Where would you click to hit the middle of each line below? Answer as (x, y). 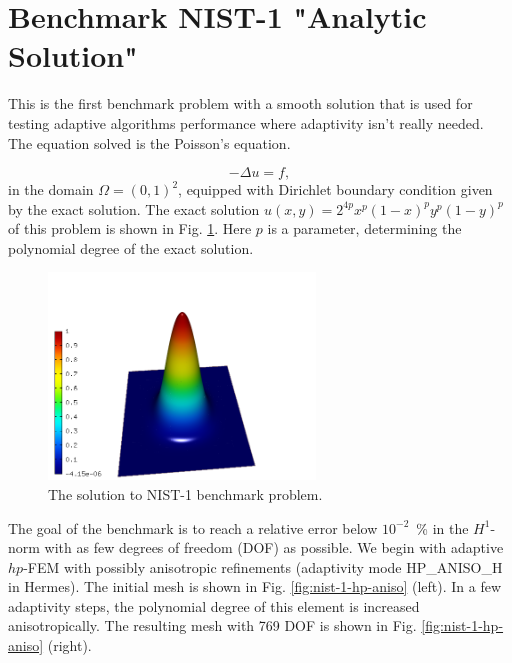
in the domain (51, 189)
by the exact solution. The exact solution (134, 208)
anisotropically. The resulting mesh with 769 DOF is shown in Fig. (212, 625)
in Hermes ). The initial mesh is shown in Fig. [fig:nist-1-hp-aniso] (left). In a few (255, 586)
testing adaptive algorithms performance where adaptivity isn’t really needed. (246, 122)
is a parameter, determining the (364, 228)
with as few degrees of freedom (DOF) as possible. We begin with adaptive (274, 547)
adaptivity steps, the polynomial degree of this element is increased (214, 605)
